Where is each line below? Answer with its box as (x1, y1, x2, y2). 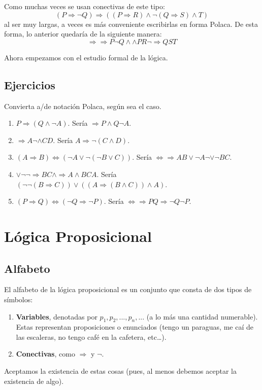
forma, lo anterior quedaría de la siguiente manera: (4, 28, 162, 39)
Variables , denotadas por (16, 311, 97, 322)
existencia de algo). (4, 375, 64, 386)
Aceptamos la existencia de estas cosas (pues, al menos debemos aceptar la (4, 366, 237, 376)
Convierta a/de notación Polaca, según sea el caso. (4, 100, 161, 111)
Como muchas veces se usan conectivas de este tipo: (4, 1, 165, 11)
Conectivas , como (16, 348, 75, 359)
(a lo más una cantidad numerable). (146, 311, 258, 322)
